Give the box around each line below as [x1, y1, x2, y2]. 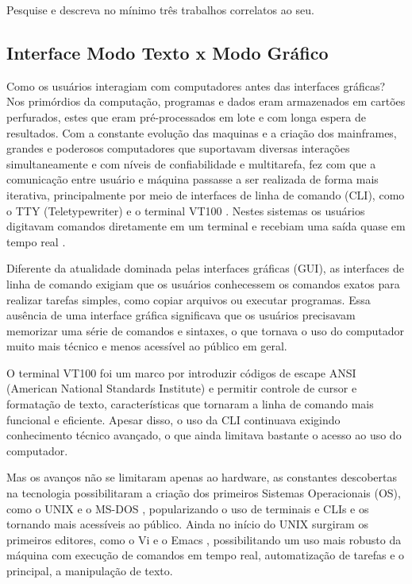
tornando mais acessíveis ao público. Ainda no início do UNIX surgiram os [6, 516, 368, 532]
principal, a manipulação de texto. [6, 563, 173, 579]
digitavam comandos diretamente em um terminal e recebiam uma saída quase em [6, 218, 406, 234]
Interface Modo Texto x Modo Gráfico [6, 40, 329, 64]
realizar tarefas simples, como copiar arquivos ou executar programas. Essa [6, 291, 371, 307]
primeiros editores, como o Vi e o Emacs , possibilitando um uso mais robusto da [6, 531, 402, 547]
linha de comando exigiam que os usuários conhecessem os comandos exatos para [6, 275, 400, 292]
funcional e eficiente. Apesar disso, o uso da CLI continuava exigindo [6, 411, 341, 427]
